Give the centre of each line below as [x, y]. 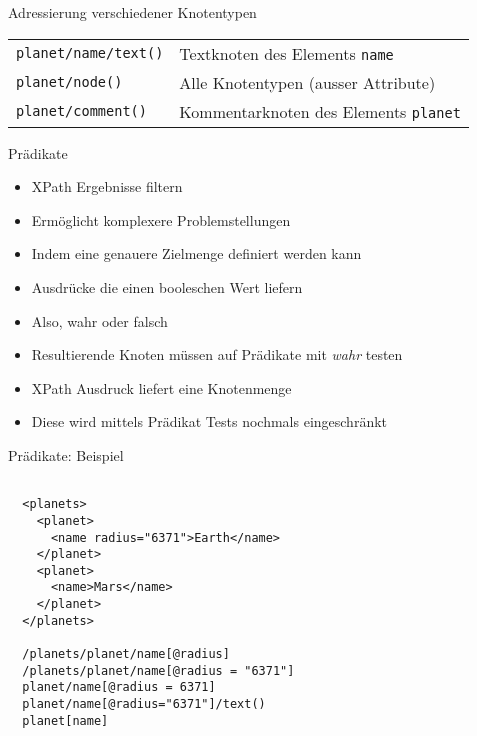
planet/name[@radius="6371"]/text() [144, 704]
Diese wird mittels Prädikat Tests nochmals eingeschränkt [209, 421]
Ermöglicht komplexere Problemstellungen [161, 219]
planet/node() [69, 82]
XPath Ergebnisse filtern [107, 186]
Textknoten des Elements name [286, 53]
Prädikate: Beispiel [66, 454]
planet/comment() [81, 111]
